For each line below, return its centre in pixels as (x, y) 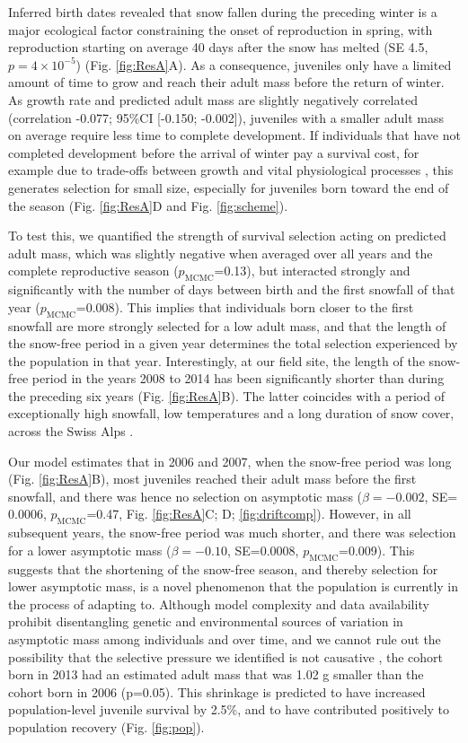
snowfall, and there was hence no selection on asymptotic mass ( (185, 496)
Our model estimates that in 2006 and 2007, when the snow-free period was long (230, 461)
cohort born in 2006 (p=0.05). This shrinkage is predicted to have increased (217, 691)
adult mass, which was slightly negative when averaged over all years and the (221, 253)
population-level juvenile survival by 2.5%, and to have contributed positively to (229, 709)
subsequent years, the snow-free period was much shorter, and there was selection (232, 533)
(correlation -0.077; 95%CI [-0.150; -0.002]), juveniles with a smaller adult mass (226, 117)
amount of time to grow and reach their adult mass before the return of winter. (226, 82)
